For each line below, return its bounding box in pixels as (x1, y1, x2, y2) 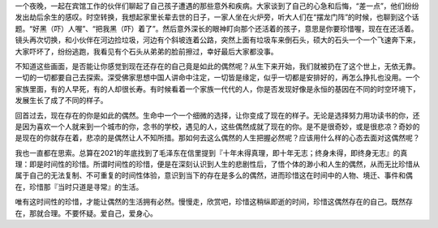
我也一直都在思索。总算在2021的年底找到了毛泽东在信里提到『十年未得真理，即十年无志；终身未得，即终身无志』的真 (15, 148, 408, 157)
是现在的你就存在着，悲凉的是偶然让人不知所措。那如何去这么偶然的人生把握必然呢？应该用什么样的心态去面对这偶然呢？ (15, 133, 420, 143)
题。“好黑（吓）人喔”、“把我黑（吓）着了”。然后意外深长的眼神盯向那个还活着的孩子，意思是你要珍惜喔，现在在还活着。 (15, 24, 419, 33)
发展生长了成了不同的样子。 (15, 96, 108, 105)
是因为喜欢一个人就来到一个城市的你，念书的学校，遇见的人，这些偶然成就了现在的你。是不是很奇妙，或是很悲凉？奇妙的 (15, 122, 420, 131)
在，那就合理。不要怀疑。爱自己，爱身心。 (15, 208, 157, 218)
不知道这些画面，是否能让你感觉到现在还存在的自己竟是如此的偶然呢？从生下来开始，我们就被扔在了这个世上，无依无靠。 (15, 61, 420, 71)
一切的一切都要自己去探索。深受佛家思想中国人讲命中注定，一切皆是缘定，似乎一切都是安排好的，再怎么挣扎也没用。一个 (15, 73, 420, 83)
